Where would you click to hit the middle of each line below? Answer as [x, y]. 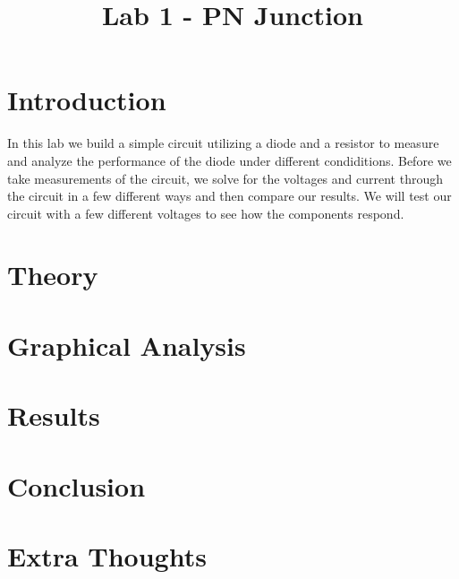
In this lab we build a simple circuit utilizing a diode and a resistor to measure [223, 143]
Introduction [87, 100]
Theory [53, 275]
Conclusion [76, 485]
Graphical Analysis [127, 345]
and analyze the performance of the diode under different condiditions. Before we [229, 160]
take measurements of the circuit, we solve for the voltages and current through [225, 178]
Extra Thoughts [107, 555]
